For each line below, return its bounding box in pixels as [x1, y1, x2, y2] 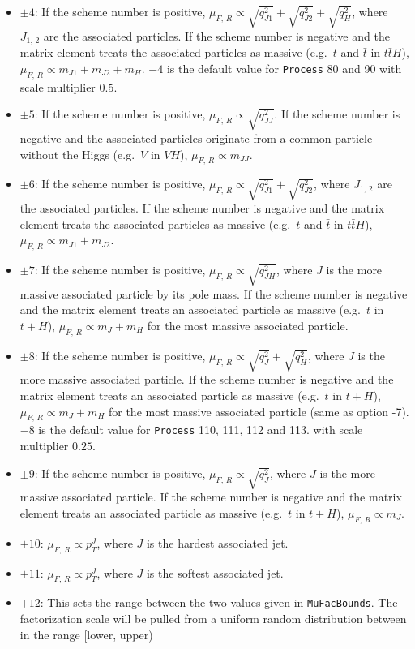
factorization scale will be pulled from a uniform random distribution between [19, 610, 407, 627]
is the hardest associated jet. [146, 534, 289, 551]
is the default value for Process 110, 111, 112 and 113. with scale [38, 421, 363, 438]
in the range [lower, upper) [19, 625, 153, 643]
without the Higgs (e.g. [19, 145, 135, 162]
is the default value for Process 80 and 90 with [166, 59, 402, 76]
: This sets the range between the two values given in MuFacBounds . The [40, 594, 398, 611]
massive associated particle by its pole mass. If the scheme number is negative [19, 285, 408, 302]
